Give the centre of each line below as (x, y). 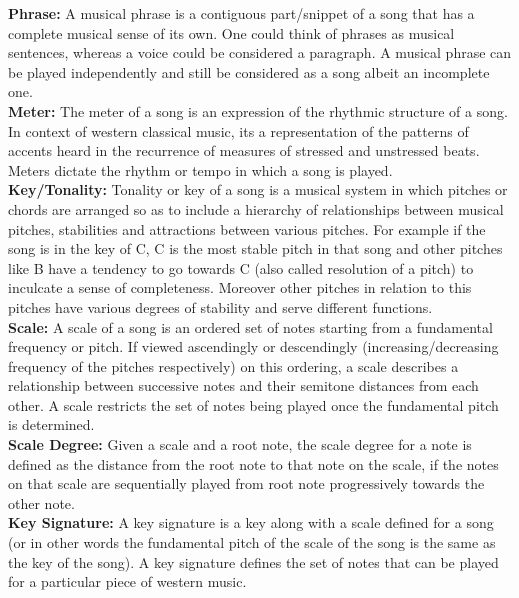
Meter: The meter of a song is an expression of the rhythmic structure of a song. (258, 110)
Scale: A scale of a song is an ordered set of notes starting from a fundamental (250, 326)
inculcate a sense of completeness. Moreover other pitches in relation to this (240, 287)
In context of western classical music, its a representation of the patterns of (238, 130)
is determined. (51, 424)
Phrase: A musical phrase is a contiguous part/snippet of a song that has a (241, 13)
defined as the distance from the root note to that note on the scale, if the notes (253, 463)
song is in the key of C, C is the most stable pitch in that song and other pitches (255, 248)
